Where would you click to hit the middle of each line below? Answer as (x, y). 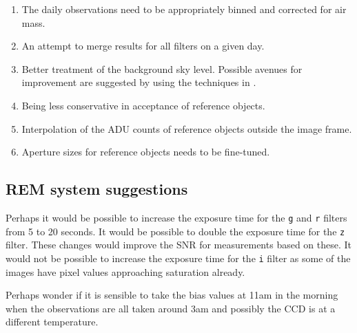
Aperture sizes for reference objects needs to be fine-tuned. (146, 152)
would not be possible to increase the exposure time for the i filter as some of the (178, 258)
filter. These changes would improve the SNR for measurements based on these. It (179, 245)
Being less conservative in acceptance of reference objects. (143, 105)
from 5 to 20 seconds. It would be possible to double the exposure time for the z (175, 231)
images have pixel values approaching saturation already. (125, 271)
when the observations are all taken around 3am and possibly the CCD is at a (171, 308)
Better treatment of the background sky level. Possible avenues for (162, 68)
